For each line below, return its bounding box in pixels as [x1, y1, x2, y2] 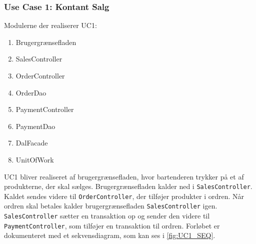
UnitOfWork [15, 154, 54, 164]
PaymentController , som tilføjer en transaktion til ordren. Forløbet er [4, 220, 220, 230]
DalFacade [15, 137, 48, 148]
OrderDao [15, 87, 46, 97]
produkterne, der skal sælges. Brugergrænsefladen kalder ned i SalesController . [4, 181, 252, 191]
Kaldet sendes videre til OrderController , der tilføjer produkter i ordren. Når [4, 190, 244, 201]
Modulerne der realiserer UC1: [4, 20, 97, 30]
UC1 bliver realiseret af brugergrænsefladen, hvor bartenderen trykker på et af [4, 171, 244, 181]
